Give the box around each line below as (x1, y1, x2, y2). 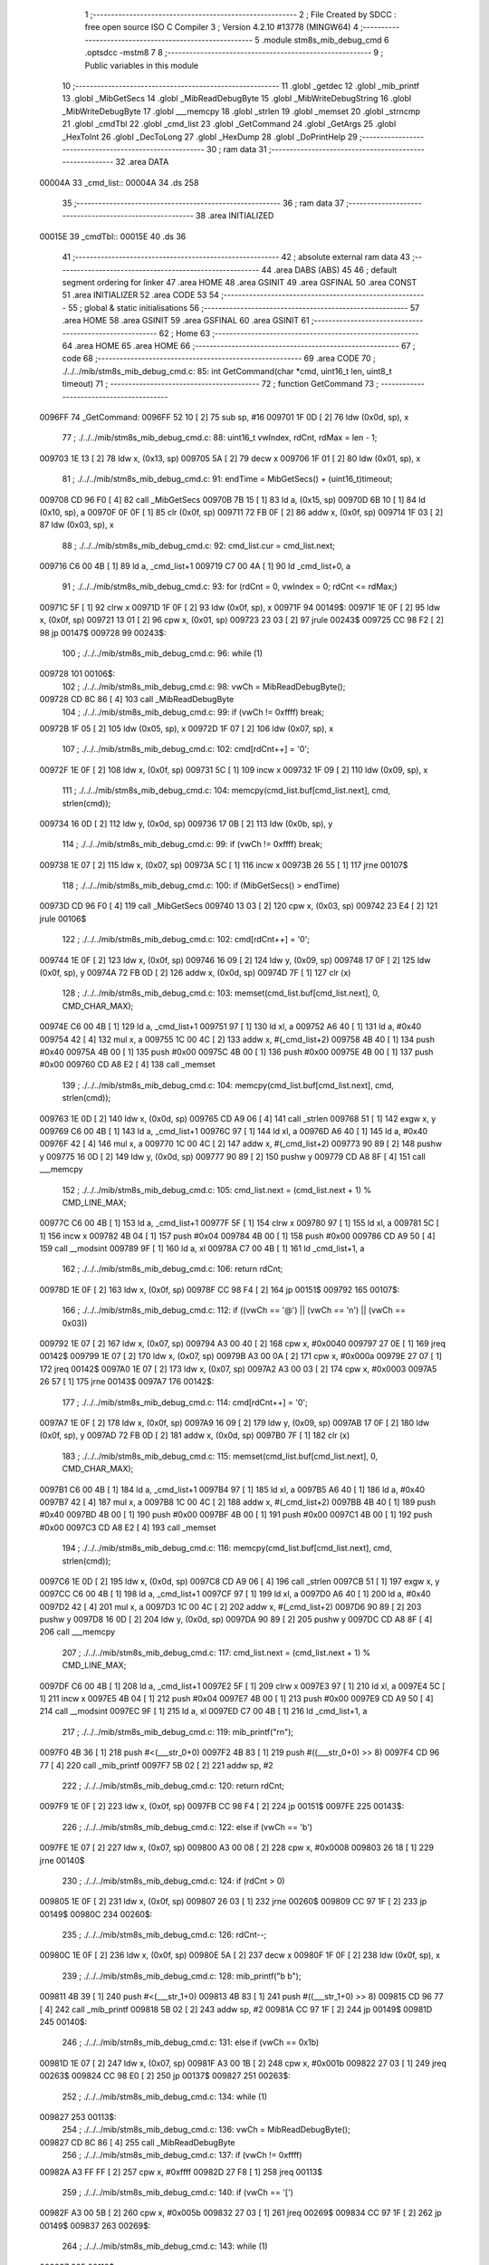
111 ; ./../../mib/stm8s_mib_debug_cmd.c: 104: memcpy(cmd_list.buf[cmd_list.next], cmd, (62, 785, 391, 796)
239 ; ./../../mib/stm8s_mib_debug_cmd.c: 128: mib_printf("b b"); (62, 1971, 302, 1981)
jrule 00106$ (39, 913, 87, 924)
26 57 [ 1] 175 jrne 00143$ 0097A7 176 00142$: (39, 1376, 215, 1387)
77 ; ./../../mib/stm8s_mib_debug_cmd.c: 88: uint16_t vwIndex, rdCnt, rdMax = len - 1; (62, 432, 378, 443)
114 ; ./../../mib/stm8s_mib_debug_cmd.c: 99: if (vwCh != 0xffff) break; (62, 839, 323, 850)
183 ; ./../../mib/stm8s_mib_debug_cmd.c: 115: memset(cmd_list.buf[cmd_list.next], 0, (62, 1451, 379, 1461)
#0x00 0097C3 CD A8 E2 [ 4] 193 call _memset (39, 1522, 216, 1533)
